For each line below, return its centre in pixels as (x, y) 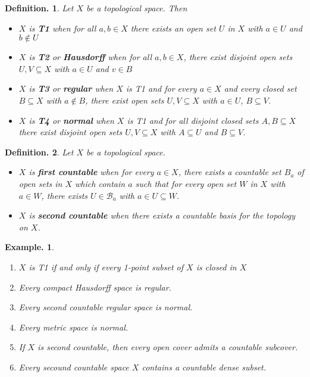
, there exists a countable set (230, 172)
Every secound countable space (74, 367)
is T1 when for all (62, 28)
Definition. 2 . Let (39, 152)
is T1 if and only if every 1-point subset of (106, 267)
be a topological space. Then (137, 8)
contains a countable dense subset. (204, 367)
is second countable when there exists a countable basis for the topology (162, 215)
